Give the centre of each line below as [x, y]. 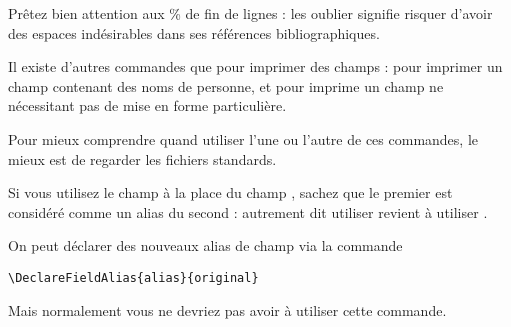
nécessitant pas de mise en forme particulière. [147, 105]
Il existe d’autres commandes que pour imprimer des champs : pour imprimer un [255, 66]
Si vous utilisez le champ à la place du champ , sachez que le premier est [230, 192]
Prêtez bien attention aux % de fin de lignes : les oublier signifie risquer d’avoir [250, 13]
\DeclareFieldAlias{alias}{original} [133, 277]
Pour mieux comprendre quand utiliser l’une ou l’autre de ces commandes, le [243, 138]
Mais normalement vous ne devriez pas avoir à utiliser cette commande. [227, 309]
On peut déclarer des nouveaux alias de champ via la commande [205, 245]
